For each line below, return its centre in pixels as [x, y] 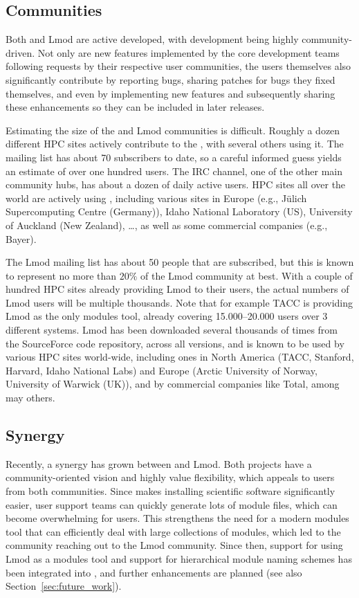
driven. [20, 52]
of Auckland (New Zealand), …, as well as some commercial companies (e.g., [167, 225]
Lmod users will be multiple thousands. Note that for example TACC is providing [179, 302]
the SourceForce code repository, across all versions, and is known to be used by [175, 343]
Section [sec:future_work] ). [64, 586]
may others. [30, 398]
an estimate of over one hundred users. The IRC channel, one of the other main [174, 171]
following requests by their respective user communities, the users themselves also [178, 66]
